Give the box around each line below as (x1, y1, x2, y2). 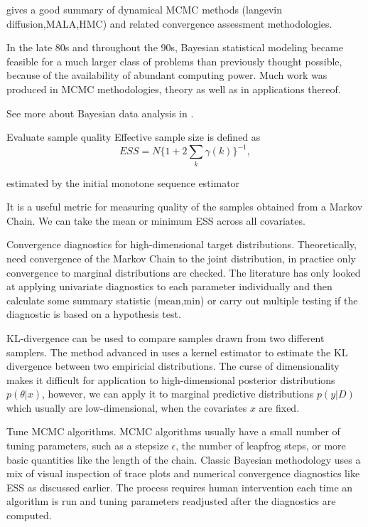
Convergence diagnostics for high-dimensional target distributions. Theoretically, (6, 237, 357, 252)
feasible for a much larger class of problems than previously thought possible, (6, 53, 342, 68)
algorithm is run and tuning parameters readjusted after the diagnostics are (6, 494, 336, 509)
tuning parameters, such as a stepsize (6, 438, 168, 453)
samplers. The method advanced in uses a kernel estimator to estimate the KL (6, 344, 348, 359)
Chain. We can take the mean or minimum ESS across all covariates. (6, 213, 305, 228)
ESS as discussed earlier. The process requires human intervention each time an (6, 479, 353, 494)
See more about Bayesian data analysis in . (6, 105, 194, 120)
